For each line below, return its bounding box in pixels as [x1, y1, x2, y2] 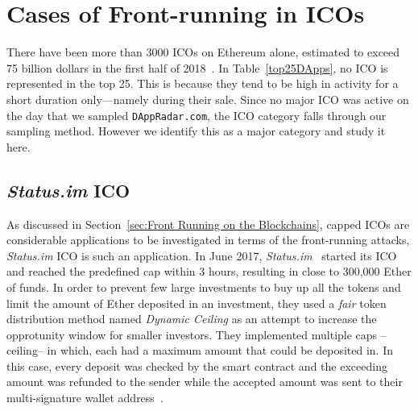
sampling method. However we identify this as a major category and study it [6, 122, 386, 139]
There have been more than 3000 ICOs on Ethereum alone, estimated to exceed [6, 44, 400, 60]
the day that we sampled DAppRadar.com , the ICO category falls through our [6, 106, 387, 123]
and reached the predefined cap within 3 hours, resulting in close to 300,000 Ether [6, 263, 412, 280]
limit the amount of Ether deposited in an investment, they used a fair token [6, 294, 387, 311]
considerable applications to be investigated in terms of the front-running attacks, [6, 231, 410, 248]
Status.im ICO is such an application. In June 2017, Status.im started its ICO [6, 247, 397, 264]
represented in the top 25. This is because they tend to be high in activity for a [6, 75, 399, 92]
